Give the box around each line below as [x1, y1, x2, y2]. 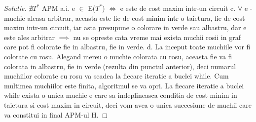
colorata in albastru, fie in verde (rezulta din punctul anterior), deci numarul [4, 61, 236, 71]
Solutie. [4, 3, 27, 13]
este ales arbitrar [4, 32, 55, 42]
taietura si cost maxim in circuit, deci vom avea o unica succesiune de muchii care [4, 99, 252, 110]
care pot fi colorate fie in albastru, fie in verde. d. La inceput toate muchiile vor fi [4, 41, 251, 52]
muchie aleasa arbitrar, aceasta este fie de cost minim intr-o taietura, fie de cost [4, 12, 245, 23]
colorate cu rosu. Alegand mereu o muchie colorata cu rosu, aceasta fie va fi [4, 51, 232, 61]
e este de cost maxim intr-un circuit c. [120, 3, 236, 13]
